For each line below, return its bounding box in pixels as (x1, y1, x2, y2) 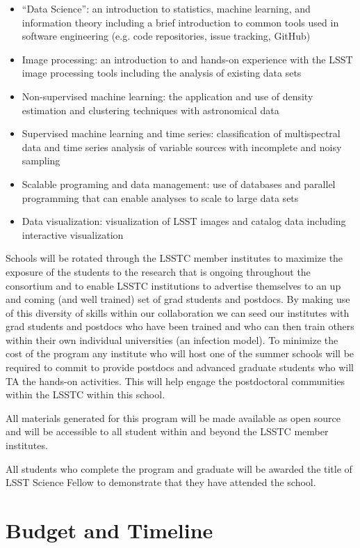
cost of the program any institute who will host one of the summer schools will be (6, 346, 354, 361)
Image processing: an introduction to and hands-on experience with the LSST (22, 52, 353, 66)
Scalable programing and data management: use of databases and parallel (22, 176, 336, 191)
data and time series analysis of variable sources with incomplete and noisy (22, 139, 342, 154)
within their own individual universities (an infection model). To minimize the (6, 332, 338, 347)
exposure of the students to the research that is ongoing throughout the (6, 264, 311, 279)
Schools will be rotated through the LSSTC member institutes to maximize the (6, 251, 343, 265)
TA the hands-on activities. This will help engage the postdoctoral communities (6, 373, 345, 388)
